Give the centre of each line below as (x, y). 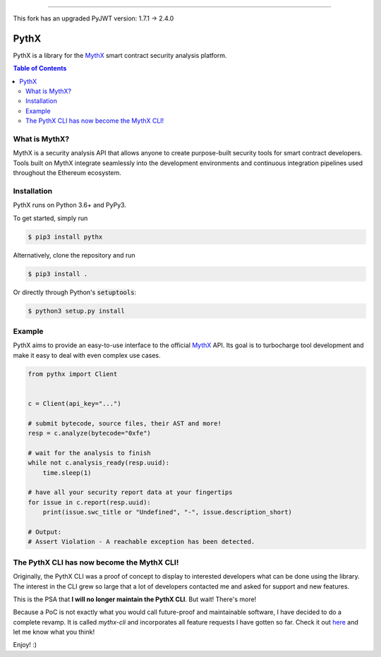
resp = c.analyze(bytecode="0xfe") (89, 433)
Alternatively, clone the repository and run (74, 255)
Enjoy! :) (25, 645)
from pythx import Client (73, 374)
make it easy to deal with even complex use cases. (87, 355)
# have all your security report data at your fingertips (130, 493)
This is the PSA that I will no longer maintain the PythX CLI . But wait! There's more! (135, 599)
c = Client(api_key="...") (74, 403)
